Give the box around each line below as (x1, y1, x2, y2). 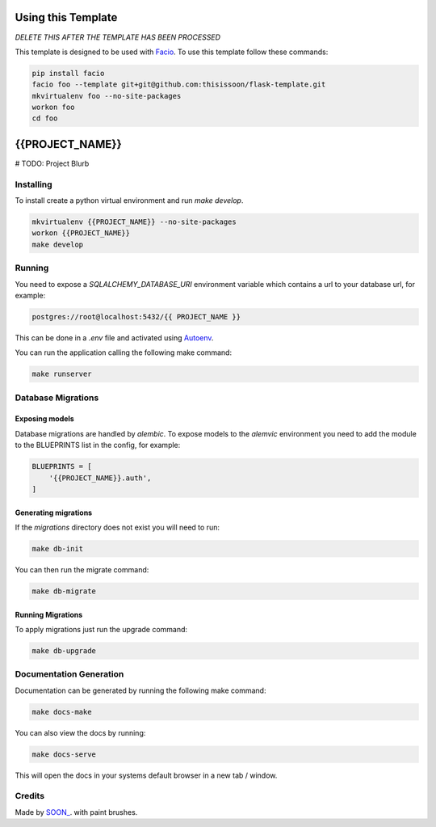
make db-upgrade (31, 646, 97, 655)
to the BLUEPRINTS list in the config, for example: (15, 441, 181, 450)
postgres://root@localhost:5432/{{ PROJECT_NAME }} (31, 312, 241, 321)
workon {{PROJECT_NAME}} (31, 229, 131, 238)
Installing (15, 179, 52, 190)
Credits (15, 791, 44, 802)
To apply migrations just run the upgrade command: (15, 624, 188, 634)
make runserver (31, 369, 92, 379)
